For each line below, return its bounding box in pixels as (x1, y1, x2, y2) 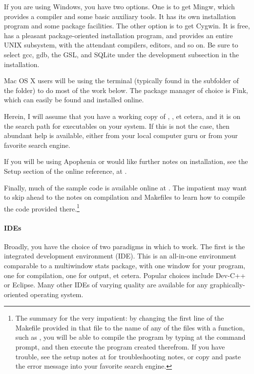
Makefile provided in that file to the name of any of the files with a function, (15, 322, 245, 332)
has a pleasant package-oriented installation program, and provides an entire (4, 30, 233, 40)
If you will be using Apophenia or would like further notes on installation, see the (4, 156, 248, 166)
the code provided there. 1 (4, 202, 80, 213)
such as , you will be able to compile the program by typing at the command (15, 332, 246, 342)
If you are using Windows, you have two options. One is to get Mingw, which (4, 1, 235, 11)
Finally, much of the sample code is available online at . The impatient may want (4, 182, 247, 192)
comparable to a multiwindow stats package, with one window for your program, (4, 260, 246, 270)
